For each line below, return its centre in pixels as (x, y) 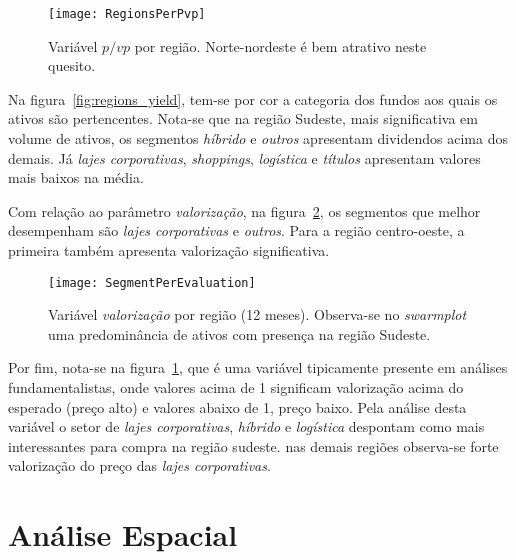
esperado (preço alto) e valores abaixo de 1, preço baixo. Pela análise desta (237, 406)
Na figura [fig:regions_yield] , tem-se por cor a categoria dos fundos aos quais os (253, 98)
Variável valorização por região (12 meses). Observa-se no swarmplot (257, 314)
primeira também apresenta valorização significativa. (169, 250)
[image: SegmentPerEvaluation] (152, 282)
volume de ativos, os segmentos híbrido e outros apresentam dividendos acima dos (258, 138)
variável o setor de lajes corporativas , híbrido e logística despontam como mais (246, 426)
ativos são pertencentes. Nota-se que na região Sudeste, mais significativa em (243, 118)
